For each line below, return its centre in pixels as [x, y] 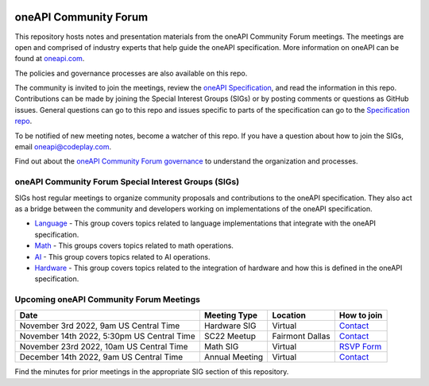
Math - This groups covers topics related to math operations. [134, 245]
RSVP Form [360, 347]
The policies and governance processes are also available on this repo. [131, 73]
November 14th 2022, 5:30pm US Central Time [107, 336]
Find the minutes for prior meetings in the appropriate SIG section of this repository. [152, 372]
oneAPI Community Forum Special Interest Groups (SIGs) [127, 182]
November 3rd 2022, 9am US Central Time [100, 326]
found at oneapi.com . [50, 59]
